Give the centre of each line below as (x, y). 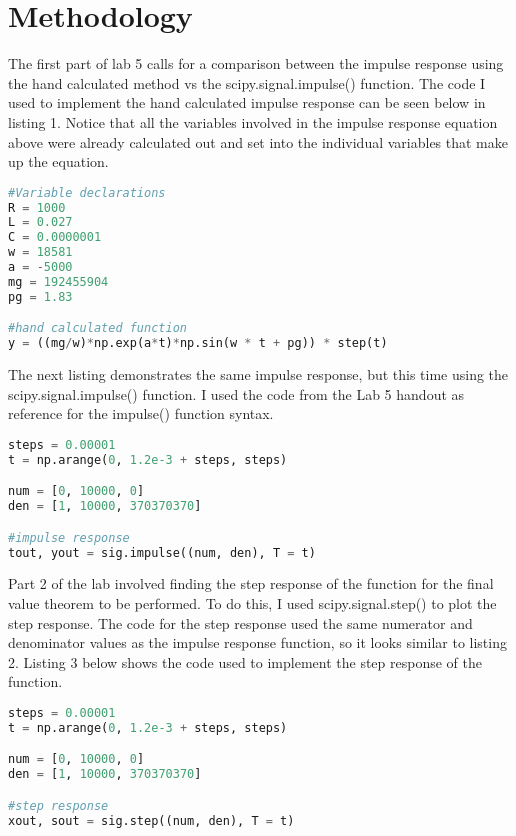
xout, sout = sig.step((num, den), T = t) (151, 820)
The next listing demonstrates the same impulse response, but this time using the (258, 374)
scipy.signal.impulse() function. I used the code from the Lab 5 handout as (236, 393)
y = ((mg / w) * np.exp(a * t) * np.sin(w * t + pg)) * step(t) (198, 343)
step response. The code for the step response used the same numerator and (240, 622)
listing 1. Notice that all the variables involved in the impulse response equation (253, 121)
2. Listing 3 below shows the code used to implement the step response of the (245, 661)
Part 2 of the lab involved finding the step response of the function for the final (251, 583)
